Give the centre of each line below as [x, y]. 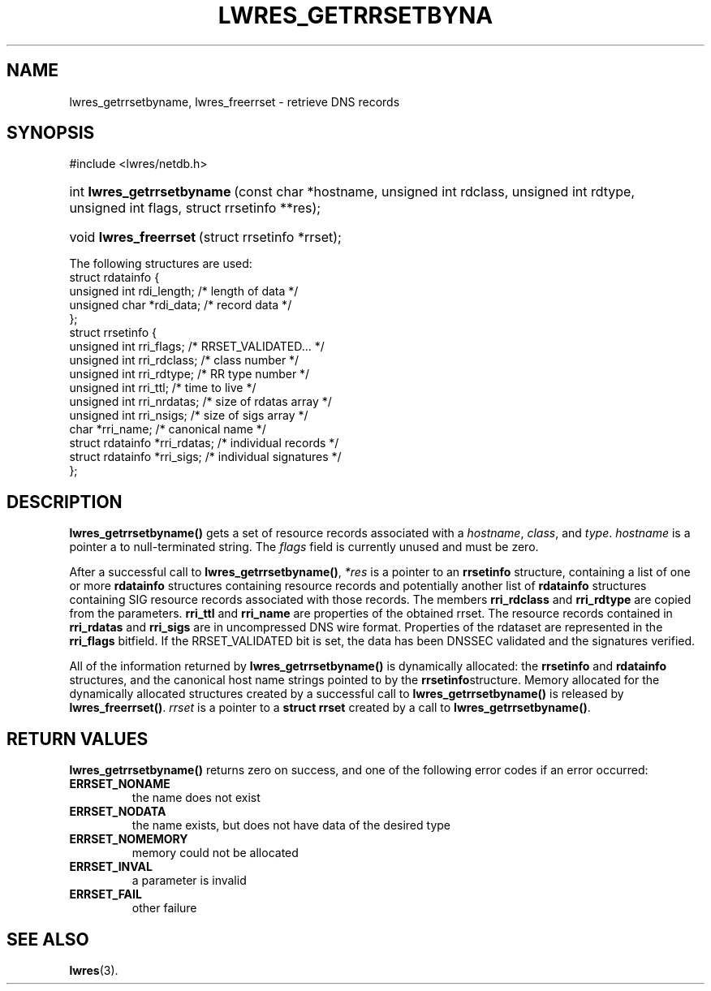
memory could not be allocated [215, 853]
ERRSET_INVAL [111, 867]
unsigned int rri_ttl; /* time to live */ [163, 388]
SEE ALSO [48, 939]
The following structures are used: [161, 264]
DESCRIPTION [65, 502]
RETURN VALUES [78, 739]
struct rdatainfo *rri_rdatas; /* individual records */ [204, 443]
